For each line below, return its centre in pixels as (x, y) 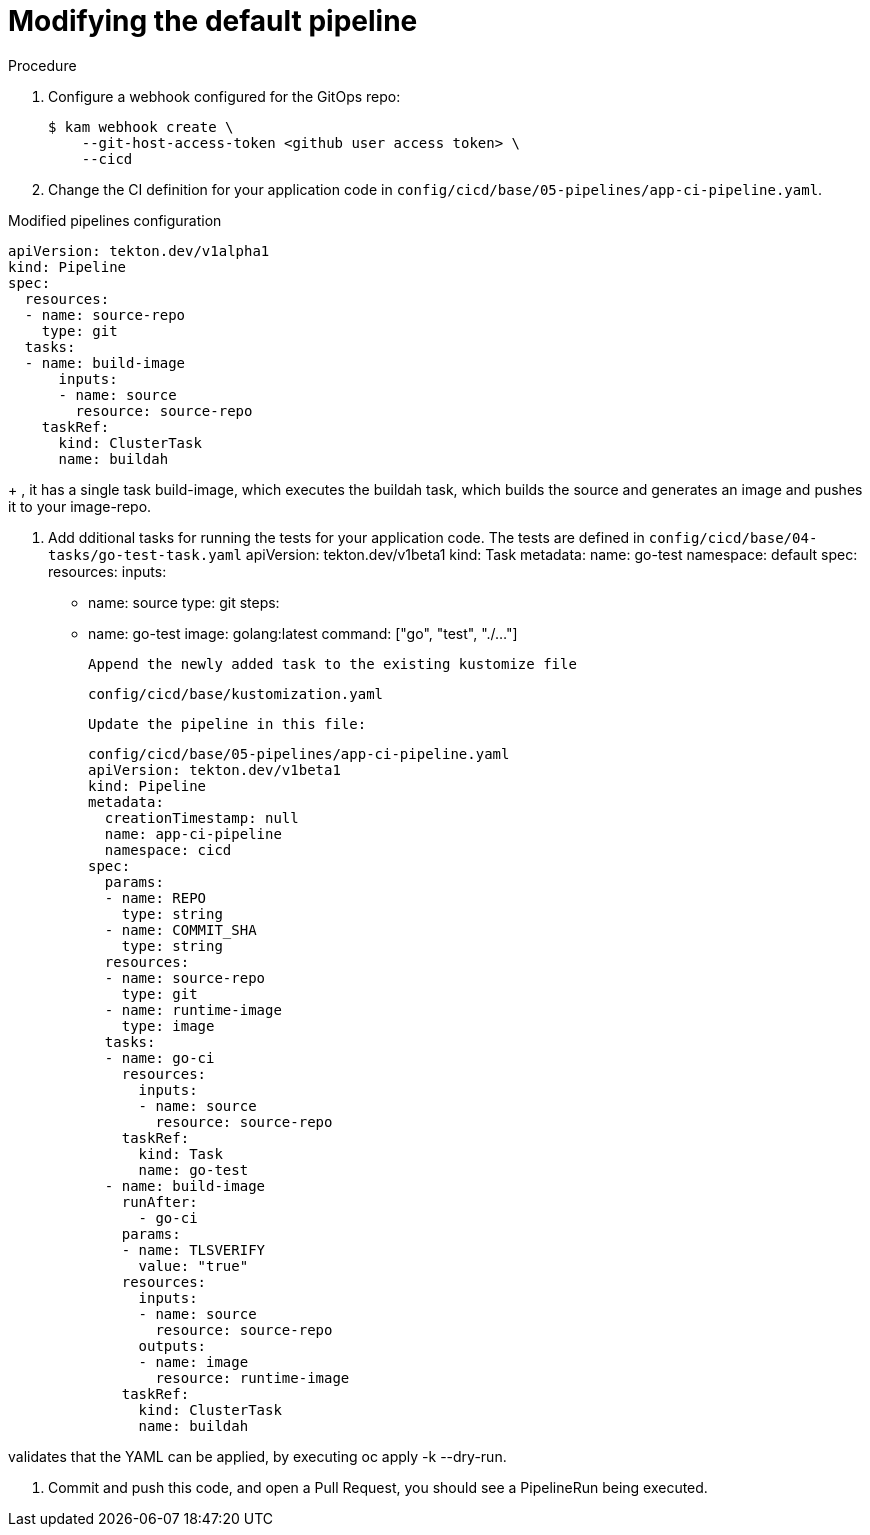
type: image (168, 1025)
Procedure (42, 65)
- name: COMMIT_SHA (180, 929)
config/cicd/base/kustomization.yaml (236, 693)
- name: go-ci (159, 1057)
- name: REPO (155, 897)
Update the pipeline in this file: (227, 723)
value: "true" (193, 1265)
